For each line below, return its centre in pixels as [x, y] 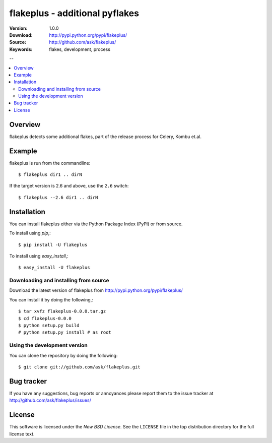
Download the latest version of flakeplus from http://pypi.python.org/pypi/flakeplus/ [96, 290]
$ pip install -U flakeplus [53, 245]
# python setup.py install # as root [65, 332]
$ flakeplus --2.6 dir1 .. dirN [58, 197]
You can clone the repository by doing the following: [63, 355]
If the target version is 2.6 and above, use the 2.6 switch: [69, 186]
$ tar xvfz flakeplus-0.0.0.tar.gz [62, 311]
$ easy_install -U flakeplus [54, 268]
